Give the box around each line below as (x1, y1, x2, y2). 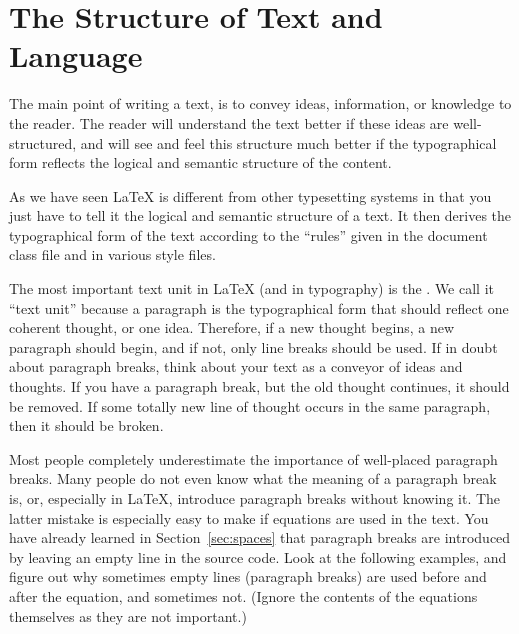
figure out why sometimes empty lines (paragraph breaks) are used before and (9, 566, 487, 587)
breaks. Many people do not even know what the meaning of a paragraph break (9, 468, 497, 489)
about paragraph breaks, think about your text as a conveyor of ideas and (9, 356, 463, 377)
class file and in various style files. (9, 244, 216, 265)
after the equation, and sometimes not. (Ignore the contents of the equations (9, 585, 478, 606)
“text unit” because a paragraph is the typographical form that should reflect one (9, 297, 509, 318)
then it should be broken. (9, 415, 164, 436)
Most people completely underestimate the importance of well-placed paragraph (9, 448, 498, 469)
